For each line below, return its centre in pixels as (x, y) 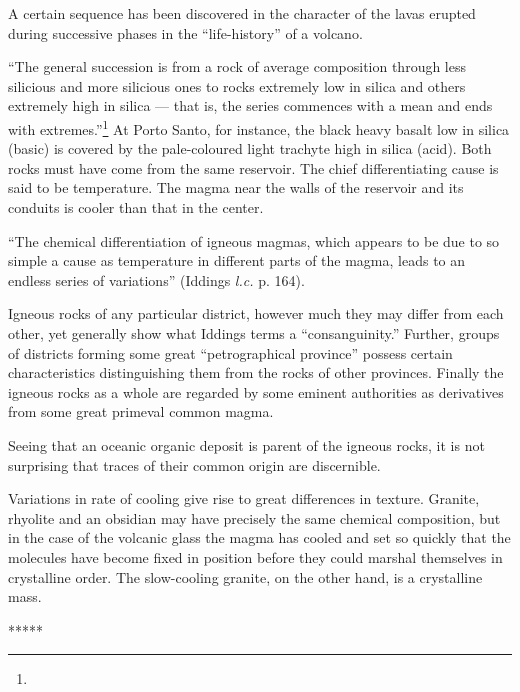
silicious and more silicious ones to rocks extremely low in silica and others (237, 85)
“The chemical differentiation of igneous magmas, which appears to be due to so (254, 240)
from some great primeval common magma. (141, 411)
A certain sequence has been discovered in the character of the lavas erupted (242, 13)
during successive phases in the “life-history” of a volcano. (185, 32)
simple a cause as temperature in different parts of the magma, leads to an (237, 260)
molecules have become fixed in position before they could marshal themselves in (255, 556)
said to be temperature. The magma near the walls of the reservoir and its (236, 187)
